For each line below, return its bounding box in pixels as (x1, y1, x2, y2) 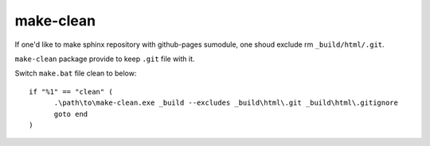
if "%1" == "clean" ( (29, 87, 113, 96)
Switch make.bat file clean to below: (14, 68, 137, 79)
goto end (53, 109, 88, 118)
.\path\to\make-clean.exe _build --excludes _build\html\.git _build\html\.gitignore (53, 98, 398, 107)
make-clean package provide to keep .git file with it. (14, 54, 195, 63)
